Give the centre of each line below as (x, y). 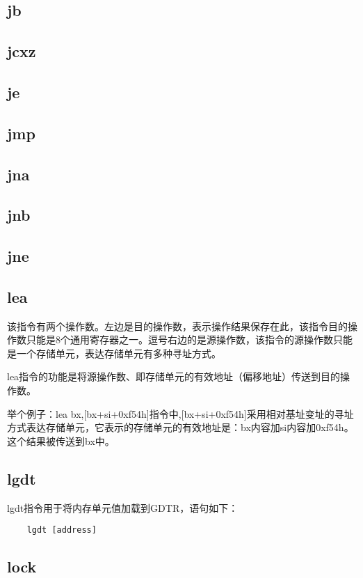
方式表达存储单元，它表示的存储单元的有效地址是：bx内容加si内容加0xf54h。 (180, 427)
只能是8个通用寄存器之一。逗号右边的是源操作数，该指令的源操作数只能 (189, 339)
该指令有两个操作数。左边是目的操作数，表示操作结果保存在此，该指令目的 (177, 326)
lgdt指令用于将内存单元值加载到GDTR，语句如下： (123, 507)
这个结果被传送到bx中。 (61, 440)
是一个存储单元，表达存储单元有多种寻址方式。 (114, 353)
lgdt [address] (62, 530)
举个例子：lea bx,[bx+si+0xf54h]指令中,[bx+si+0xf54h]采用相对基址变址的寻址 (180, 413)
